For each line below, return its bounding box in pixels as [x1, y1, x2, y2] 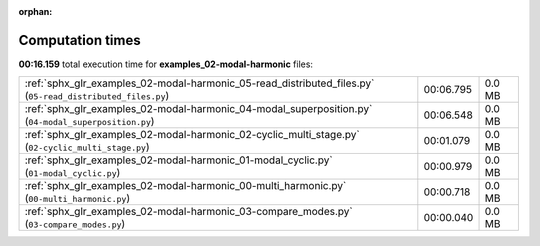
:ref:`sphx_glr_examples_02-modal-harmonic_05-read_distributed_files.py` [24, 76, 375, 90]
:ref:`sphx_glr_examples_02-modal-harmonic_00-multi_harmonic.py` [24, 179, 347, 193]
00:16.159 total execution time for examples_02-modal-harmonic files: [18, 58, 314, 70]
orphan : [18, 6, 53, 17]
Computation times [18, 31, 141, 49]
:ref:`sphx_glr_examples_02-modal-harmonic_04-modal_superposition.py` [24, 102, 373, 116]
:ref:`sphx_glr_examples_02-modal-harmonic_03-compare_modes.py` [24, 205, 354, 219]
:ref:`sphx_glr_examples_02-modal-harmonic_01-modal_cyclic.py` [24, 153, 334, 167]
